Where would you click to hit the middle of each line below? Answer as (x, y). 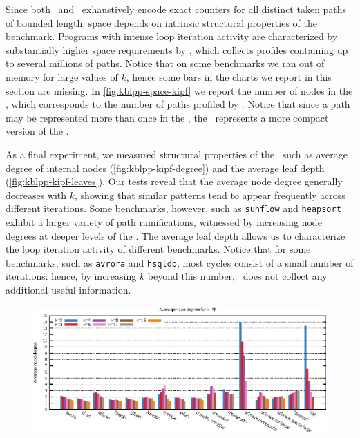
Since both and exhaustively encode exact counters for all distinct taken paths (176, 9)
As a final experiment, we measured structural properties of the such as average (177, 154)
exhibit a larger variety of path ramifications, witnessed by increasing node (164, 221)
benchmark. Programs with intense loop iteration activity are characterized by (172, 36)
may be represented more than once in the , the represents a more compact (167, 117)
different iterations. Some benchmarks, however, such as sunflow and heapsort (173, 208)
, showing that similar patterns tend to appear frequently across (210, 194)
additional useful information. (68, 289)
